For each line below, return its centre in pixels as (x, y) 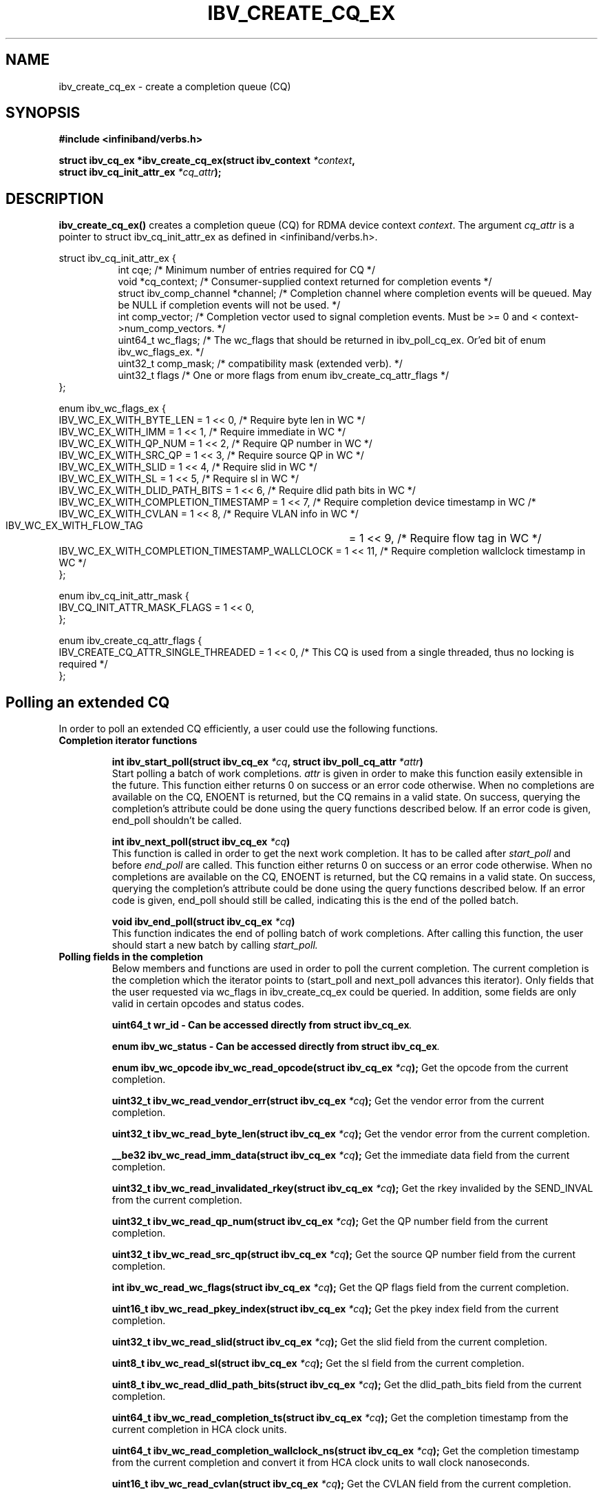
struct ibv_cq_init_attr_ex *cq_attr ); (140, 172)
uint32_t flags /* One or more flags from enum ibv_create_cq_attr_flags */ (283, 375)
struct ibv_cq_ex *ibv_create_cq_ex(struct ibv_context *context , (207, 161)
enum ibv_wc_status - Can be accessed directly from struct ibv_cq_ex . (276, 1046)
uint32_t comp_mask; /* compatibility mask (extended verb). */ (260, 364)
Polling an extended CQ (88, 702)
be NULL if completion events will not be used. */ (229, 305)
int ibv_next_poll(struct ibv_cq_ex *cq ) (201, 842)
